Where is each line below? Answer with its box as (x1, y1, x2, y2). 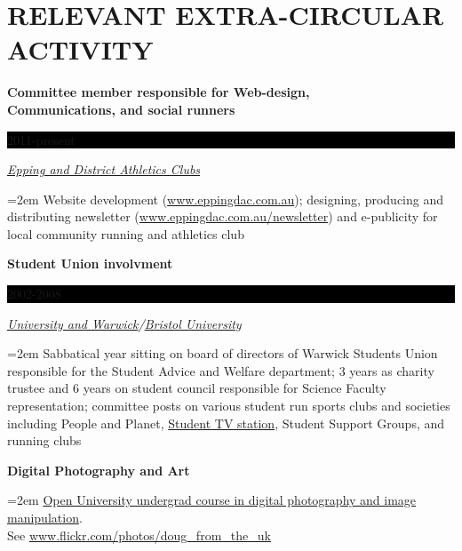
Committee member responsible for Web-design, (7, 83, 310, 101)
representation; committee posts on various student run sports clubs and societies (7, 396, 450, 415)
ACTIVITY (7, 31, 154, 68)
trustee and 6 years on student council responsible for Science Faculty (7, 379, 386, 397)
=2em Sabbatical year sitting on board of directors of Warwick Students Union (7, 344, 438, 363)
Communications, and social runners (7, 100, 235, 118)
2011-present (7, 130, 76, 148)
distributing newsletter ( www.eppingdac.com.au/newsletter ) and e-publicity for (7, 207, 438, 226)
